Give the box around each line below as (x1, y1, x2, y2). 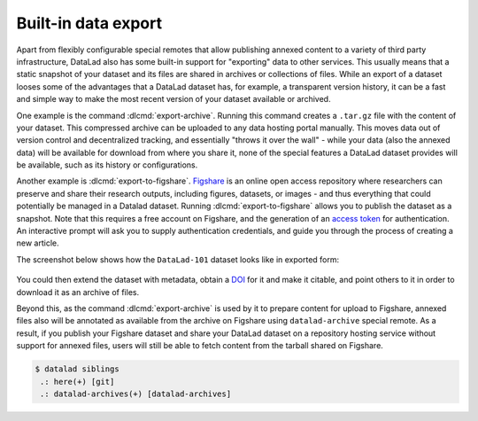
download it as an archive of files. (16, 286, 140, 297)
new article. (16, 238, 59, 248)
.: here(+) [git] (40, 377, 115, 386)
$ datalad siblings (35, 364, 119, 374)
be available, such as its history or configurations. (16, 160, 198, 170)
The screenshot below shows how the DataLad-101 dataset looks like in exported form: (16, 253, 340, 265)
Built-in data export (16, 13, 163, 33)
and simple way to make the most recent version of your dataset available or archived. (16, 94, 331, 105)
